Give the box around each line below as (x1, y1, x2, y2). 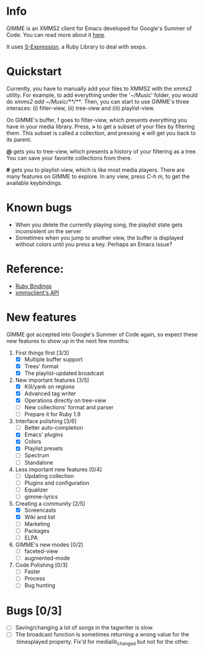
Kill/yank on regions (24, 382, 75, 390)
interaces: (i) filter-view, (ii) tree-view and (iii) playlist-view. (6, 104, 155, 112)
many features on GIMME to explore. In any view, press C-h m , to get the (6, 172, 190, 180)
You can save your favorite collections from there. (6, 154, 132, 161)
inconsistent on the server (15, 227, 81, 234)
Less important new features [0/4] (15, 465, 102, 473)
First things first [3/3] (15, 349, 69, 357)
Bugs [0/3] (6, 603, 62, 617)
